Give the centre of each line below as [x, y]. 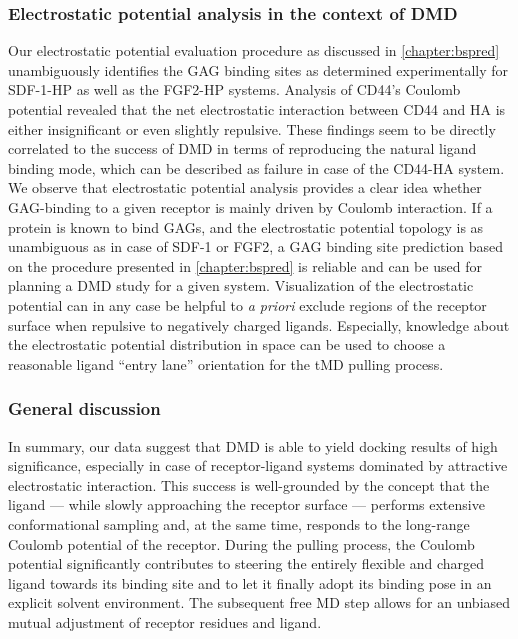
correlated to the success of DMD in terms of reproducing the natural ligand [242, 148]
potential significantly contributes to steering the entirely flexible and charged [246, 563]
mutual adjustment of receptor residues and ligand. [165, 621]
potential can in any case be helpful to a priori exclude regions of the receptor [247, 304]
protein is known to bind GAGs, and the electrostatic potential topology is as [246, 226]
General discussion [84, 408]
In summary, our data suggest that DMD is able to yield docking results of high [253, 445]
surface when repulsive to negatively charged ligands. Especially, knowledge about [259, 324]
